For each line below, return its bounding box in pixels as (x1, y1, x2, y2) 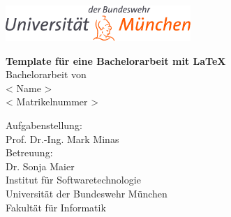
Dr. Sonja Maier (6, 158, 75, 173)
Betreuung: (6, 145, 53, 160)
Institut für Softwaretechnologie (6, 172, 141, 187)
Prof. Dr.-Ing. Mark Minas (6, 131, 119, 146)
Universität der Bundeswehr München (6, 186, 167, 200)
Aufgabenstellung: (6, 117, 82, 132)
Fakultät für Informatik (6, 200, 106, 214)
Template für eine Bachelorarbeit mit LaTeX (6, 53, 226, 68)
